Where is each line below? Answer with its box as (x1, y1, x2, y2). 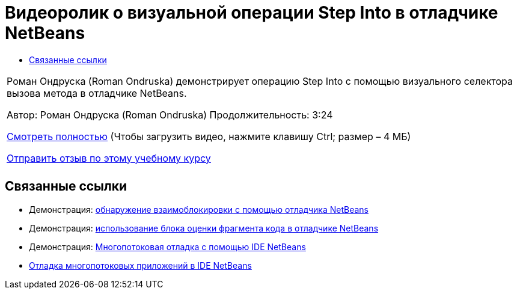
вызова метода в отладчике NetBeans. (7, 87, 187, 99)
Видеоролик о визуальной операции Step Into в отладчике (5, 2, 498, 23)
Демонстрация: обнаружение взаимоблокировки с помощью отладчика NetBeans (29, 204, 369, 215)
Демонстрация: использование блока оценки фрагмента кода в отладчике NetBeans (29, 222, 379, 233)
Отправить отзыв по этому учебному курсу (7, 152, 211, 164)
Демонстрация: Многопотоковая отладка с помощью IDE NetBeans (29, 241, 306, 252)
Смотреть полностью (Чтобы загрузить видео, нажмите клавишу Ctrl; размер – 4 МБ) (7, 130, 411, 142)
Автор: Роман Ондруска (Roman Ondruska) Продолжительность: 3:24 (7, 108, 333, 121)
